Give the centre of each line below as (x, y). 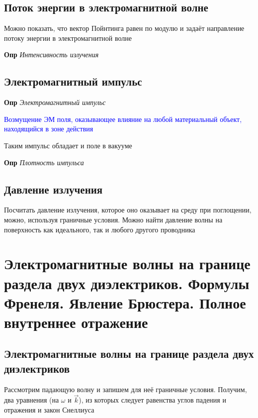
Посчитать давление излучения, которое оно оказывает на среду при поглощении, (128, 210)
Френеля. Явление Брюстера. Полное (125, 302)
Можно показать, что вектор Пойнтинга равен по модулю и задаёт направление (124, 28)
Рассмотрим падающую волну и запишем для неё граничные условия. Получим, (126, 389)
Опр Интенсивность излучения (51, 54)
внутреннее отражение (76, 322)
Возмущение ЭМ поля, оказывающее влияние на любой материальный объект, (123, 119)
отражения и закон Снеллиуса (49, 410)
